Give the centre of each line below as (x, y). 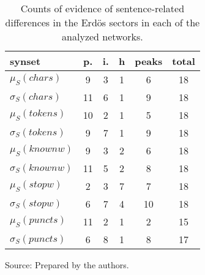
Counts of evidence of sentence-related (102, 8)
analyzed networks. (102, 36)
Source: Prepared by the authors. (67, 265)
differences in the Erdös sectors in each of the (102, 22)
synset (25, 61)
